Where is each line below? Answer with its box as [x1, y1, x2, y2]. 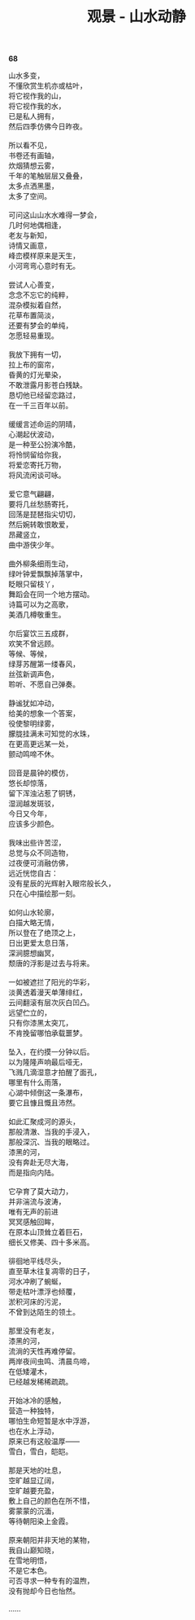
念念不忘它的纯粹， [8, 290, 73, 300]
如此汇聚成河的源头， [8, 1117, 80, 1126]
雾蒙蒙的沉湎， [8, 1506, 58, 1516]
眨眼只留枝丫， [8, 579, 58, 589]
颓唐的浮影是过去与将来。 [8, 959, 94, 968]
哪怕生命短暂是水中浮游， [8, 1416, 94, 1426]
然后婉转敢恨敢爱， [8, 520, 73, 529]
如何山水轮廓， [8, 907, 58, 917]
